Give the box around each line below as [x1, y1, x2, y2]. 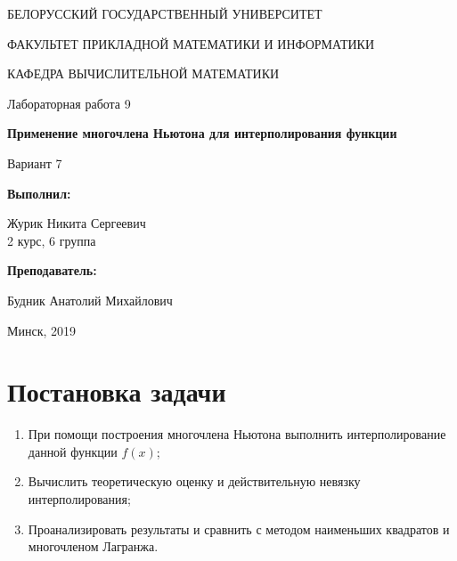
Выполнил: [7, 183, 71, 202]
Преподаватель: [7, 261, 97, 280]
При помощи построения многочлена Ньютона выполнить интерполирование [28, 425, 446, 443]
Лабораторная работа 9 [7, 93, 131, 112]
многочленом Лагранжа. [28, 537, 159, 556]
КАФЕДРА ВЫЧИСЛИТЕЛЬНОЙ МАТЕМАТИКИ [7, 64, 280, 83]
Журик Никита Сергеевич [7, 214, 146, 232]
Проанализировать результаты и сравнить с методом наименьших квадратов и [28, 519, 450, 538]
